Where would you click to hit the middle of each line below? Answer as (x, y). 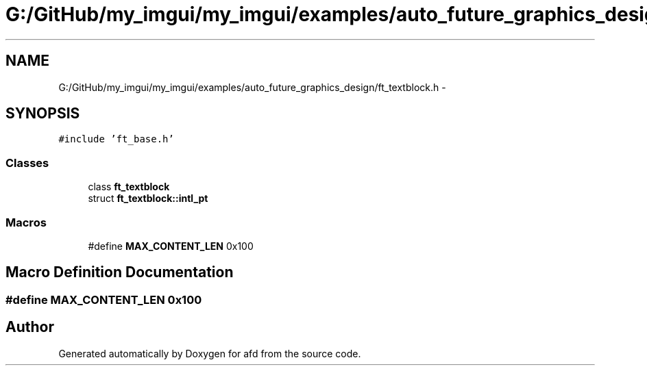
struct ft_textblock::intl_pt (148, 199)
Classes (27, 163)
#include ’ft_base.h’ (116, 139)
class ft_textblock (129, 187)
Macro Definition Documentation (120, 272)
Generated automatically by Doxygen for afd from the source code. (210, 353)
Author (30, 327)
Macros (26, 222)
